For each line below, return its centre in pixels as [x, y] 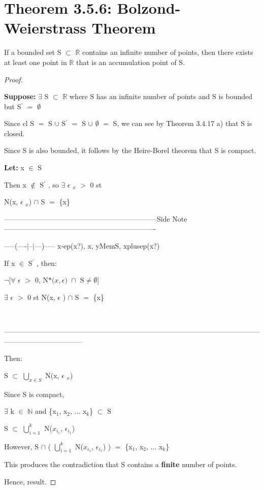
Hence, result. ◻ [30, 481]
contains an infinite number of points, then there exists [168, 52]
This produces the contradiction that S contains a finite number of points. [121, 464]
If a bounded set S [33, 52]
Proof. [13, 79]
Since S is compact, [34, 394]
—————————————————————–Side [87, 218]
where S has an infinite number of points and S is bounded [161, 96]
